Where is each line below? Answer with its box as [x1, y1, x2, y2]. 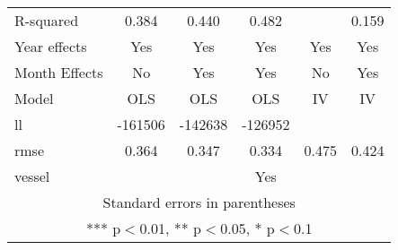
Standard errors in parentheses [102, 192, 296, 212]
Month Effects [14, 62, 103, 82]
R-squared [14, 10, 79, 30]
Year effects [14, 36, 87, 56]
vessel [14, 166, 50, 186]
